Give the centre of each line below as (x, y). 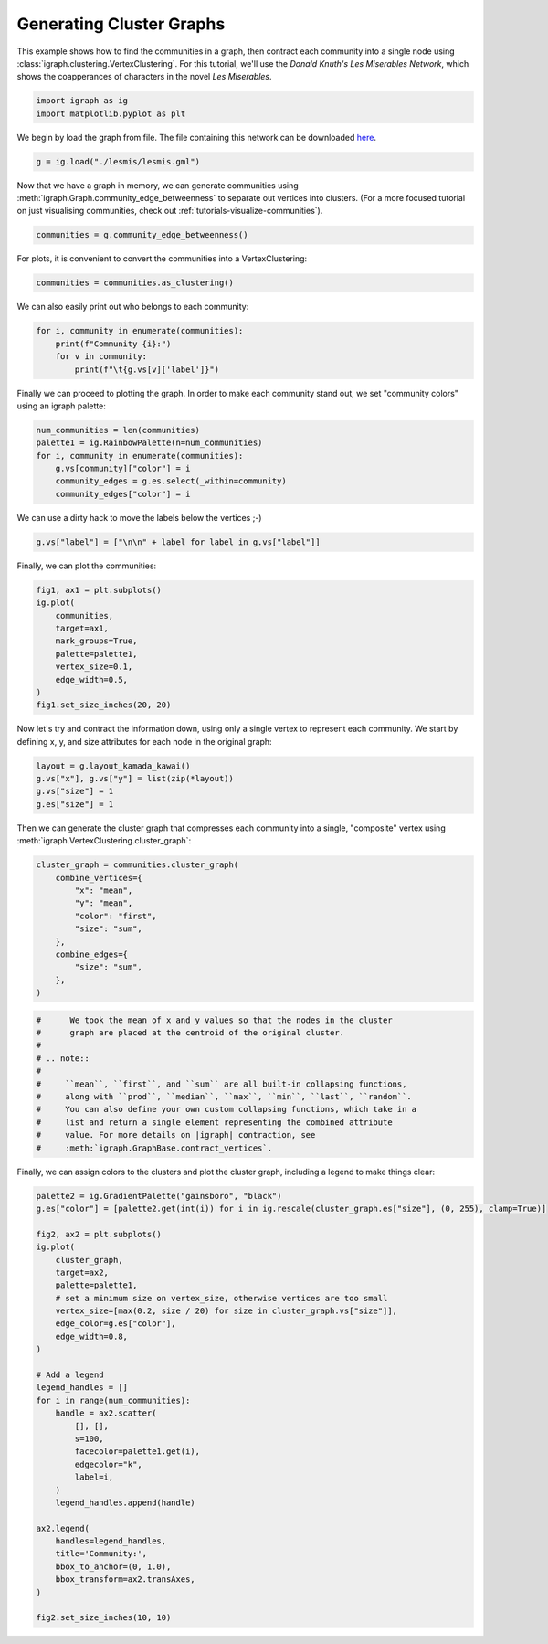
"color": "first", (116, 916)
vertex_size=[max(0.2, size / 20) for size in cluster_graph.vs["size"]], (226, 1311)
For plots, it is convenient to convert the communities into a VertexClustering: (162, 259)
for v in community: (101, 357)
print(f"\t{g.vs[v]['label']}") (147, 369)
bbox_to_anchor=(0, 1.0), (113, 1566)
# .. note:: (63, 1058)
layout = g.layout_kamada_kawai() (113, 766)
